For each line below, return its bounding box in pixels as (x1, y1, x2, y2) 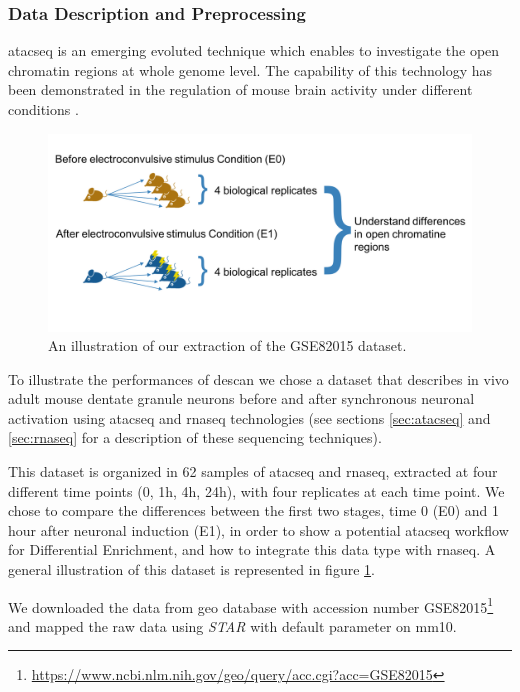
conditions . (8, 99, 79, 119)
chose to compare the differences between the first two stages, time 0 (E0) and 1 (8, 500, 499, 521)
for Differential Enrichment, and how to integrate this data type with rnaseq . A (8, 539, 496, 560)
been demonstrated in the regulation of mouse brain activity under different (8, 79, 473, 100)
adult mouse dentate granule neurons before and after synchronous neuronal (8, 388, 475, 409)
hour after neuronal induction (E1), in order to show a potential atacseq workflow (8, 519, 509, 540)
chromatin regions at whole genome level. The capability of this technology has (8, 59, 493, 80)
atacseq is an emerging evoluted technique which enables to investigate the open (8, 40, 500, 61)
